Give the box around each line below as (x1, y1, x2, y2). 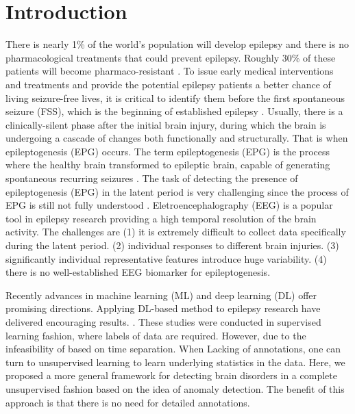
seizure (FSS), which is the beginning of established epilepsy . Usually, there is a (5, 104, 343, 118)
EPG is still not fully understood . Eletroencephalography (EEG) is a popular (5, 198, 333, 212)
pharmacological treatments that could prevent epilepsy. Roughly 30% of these (5, 50, 336, 64)
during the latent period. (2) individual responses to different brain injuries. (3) (5, 238, 339, 253)
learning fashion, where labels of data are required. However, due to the (5, 328, 306, 342)
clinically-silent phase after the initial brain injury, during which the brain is (5, 117, 326, 131)
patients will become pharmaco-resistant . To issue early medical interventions (5, 64, 334, 78)
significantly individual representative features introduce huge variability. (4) (5, 251, 327, 266)
